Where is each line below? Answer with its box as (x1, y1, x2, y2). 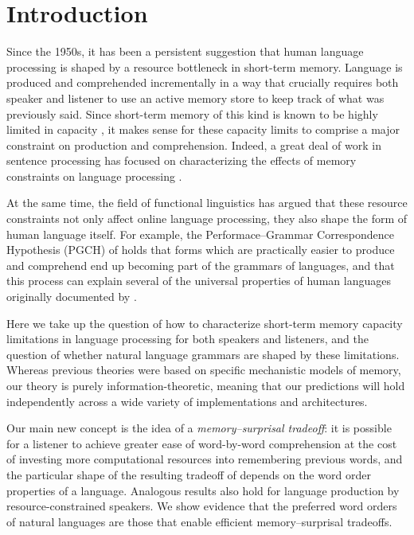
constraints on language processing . (6, 167, 182, 184)
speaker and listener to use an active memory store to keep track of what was (6, 89, 385, 106)
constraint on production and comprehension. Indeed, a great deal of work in (6, 136, 381, 153)
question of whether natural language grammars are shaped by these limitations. (6, 346, 400, 362)
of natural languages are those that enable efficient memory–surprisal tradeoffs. (6, 513, 393, 529)
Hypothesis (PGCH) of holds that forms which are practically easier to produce (6, 241, 395, 258)
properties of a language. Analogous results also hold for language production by (6, 482, 400, 498)
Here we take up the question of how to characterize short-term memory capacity (6, 314, 403, 331)
